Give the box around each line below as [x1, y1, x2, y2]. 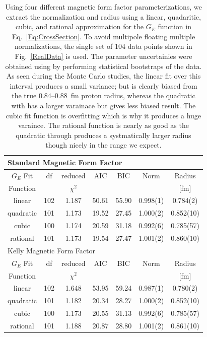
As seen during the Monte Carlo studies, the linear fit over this [6, 71, 201, 81]
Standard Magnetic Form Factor [8, 157, 122, 167]
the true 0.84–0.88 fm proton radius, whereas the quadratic [12, 90, 195, 101]
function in [158, 21, 191, 32]
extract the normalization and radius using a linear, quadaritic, [6, 11, 201, 22]
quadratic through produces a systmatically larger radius [16, 129, 191, 140]
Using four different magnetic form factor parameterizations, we [5, 2, 202, 12]
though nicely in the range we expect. [45, 140, 162, 150]
